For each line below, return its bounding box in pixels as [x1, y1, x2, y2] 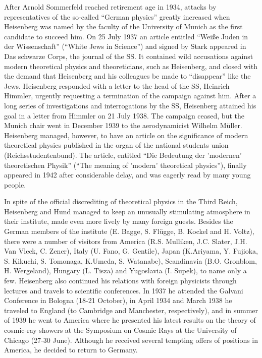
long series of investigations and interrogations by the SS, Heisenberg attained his [4, 100, 256, 110]
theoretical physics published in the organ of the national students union [4, 140, 229, 150]
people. [4, 179, 26, 190]
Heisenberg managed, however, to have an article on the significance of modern [4, 130, 248, 140]
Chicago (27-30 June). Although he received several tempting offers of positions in [4, 334, 258, 345]
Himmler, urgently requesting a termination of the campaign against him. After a [4, 90, 256, 101]
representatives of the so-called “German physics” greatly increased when [4, 11, 230, 22]
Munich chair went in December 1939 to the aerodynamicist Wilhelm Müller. [4, 120, 242, 131]
